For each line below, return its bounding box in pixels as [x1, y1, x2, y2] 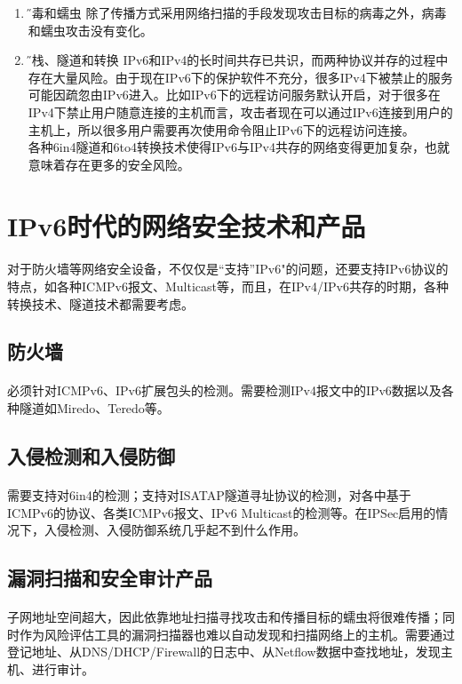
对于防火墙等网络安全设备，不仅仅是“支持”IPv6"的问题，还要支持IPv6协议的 [7, 259, 449, 278]
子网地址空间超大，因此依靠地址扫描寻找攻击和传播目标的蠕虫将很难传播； [7, 608, 442, 626]
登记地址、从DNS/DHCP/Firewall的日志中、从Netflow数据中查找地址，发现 [7, 642, 441, 661]
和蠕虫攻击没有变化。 [28, 20, 153, 39]
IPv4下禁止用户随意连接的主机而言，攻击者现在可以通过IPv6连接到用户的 [28, 102, 453, 121]
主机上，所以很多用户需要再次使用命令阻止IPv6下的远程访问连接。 [28, 120, 415, 139]
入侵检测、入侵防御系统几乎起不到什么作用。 [44, 521, 306, 539]
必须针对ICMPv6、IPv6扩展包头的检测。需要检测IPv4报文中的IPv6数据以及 [7, 381, 442, 400]
